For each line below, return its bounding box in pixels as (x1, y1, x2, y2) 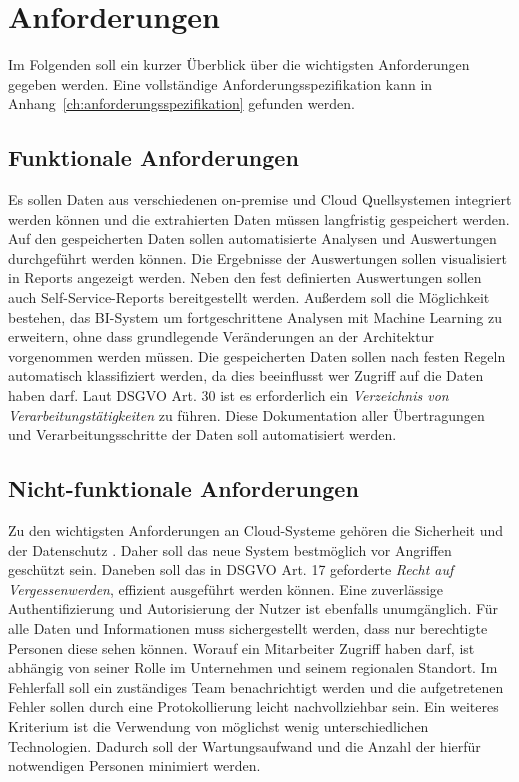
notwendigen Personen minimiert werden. (8, 755, 261, 776)
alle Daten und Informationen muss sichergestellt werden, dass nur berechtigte (8, 618, 488, 638)
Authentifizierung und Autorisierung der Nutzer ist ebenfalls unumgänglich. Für (8, 598, 499, 619)
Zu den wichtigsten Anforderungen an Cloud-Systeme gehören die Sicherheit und (8, 520, 504, 541)
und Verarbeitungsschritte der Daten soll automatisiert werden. (8, 424, 397, 445)
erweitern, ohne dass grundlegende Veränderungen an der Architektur (8, 326, 434, 347)
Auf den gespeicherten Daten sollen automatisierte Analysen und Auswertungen (8, 228, 497, 249)
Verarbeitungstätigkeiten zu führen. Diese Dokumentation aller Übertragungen (8, 404, 485, 425)
